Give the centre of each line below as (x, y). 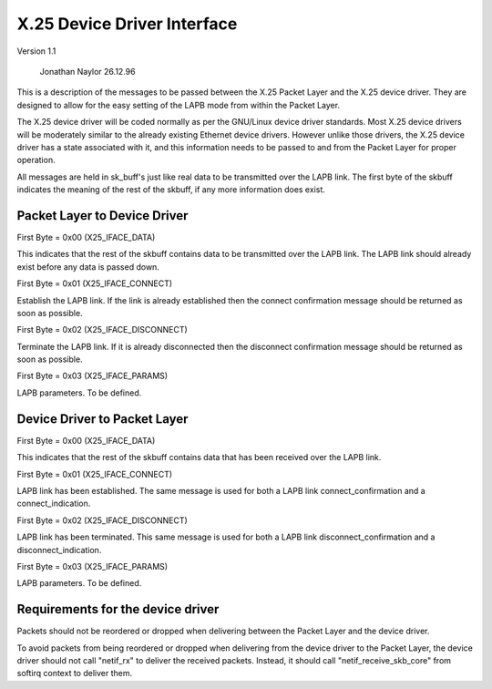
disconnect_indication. (59, 550)
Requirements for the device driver (118, 609)
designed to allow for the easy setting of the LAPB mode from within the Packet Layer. (179, 105)
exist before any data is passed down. (88, 267)
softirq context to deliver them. (74, 674)
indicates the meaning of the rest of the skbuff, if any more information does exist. (171, 190)
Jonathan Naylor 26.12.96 (87, 71)
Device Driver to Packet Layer (102, 419)
